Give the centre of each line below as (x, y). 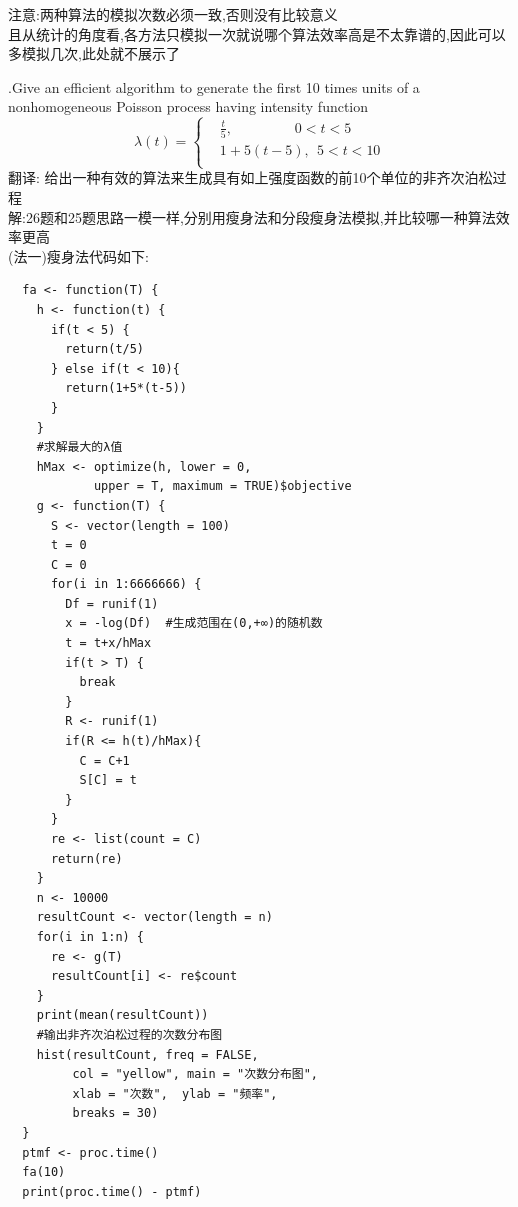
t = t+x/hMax (108, 643)
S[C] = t (108, 780)
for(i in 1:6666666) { (126, 584)
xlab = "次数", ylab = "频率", (175, 1093)
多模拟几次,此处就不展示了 (94, 53)
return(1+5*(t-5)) (126, 388)
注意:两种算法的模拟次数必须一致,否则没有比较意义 (173, 14)
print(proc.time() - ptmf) (112, 1191)
